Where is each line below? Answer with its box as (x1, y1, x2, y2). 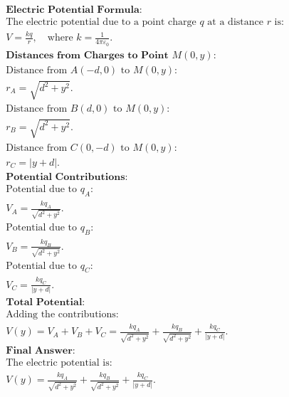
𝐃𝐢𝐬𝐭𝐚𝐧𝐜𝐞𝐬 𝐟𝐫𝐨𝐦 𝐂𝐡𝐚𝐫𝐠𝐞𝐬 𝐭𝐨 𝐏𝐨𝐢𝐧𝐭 (6, 50, 169, 60)
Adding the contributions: (6, 309, 119, 320)
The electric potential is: (6, 358, 112, 369)
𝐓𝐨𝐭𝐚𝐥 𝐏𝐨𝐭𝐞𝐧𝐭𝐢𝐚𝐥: (6, 297, 85, 308)
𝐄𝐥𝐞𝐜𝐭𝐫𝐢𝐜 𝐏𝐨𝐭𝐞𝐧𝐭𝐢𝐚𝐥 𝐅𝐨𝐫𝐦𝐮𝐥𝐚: (6, 5, 142, 16)
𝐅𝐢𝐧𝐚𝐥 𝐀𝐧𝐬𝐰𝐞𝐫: (6, 346, 75, 356)
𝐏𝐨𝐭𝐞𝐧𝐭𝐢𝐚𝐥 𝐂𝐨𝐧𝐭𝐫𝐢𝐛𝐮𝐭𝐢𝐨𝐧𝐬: (6, 171, 128, 182)
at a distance (207, 17, 263, 28)
